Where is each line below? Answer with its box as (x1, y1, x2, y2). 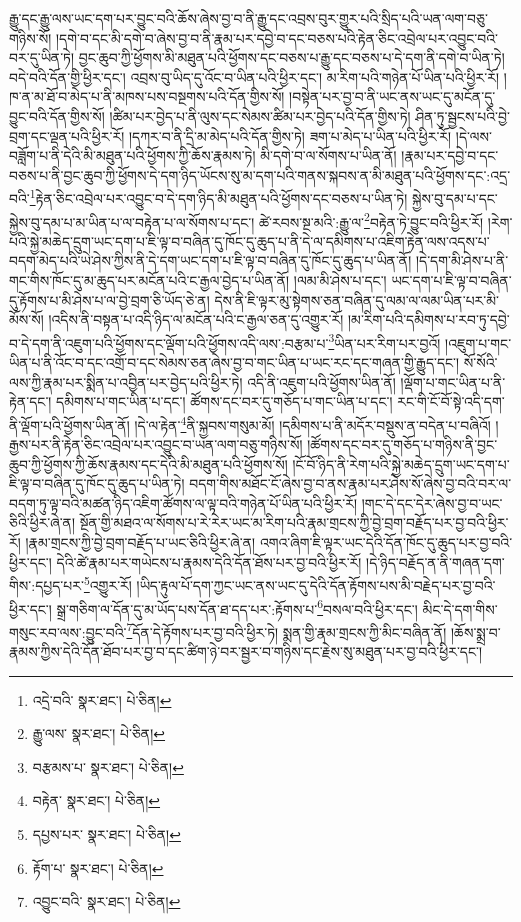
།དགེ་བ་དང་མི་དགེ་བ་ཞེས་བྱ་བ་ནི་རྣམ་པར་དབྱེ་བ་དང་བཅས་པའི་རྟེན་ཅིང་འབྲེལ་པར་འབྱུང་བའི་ (55, 27, 498, 48)
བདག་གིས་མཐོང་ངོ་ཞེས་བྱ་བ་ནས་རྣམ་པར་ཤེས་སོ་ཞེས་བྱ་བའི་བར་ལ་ (189, 473, 512, 494)
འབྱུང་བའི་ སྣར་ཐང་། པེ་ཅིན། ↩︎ (32, 891, 181, 912)
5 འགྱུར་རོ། (83, 572, 132, 595)
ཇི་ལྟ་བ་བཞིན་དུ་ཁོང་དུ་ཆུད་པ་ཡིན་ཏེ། (9, 473, 185, 494)
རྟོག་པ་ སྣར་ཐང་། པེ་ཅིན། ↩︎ (32, 857, 164, 878)
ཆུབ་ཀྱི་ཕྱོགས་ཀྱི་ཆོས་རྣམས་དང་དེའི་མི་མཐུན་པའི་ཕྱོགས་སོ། (9, 453, 288, 474)
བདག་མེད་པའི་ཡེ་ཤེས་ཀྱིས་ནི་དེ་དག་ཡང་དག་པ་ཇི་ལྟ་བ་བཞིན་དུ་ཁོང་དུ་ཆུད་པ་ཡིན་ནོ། (9, 250, 412, 271)
